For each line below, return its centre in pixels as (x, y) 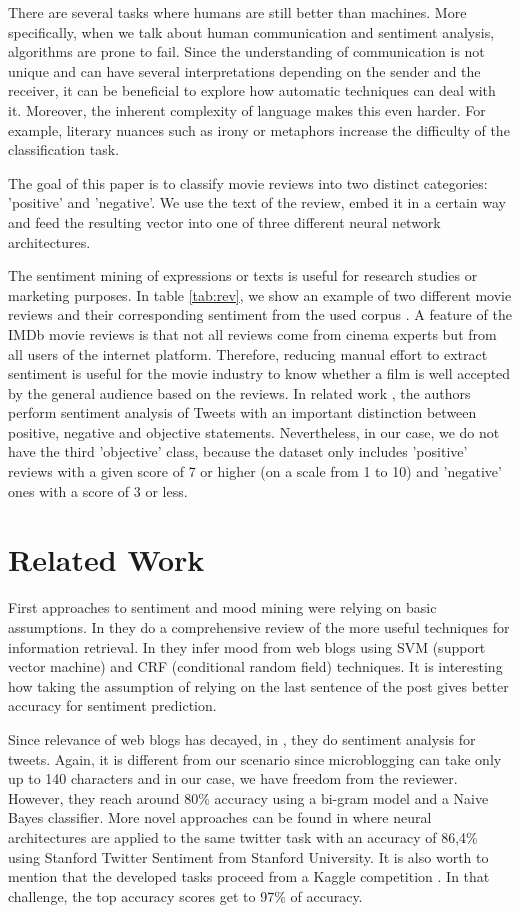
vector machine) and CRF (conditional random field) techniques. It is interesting (255, 666)
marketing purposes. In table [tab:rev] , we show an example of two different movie (260, 294)
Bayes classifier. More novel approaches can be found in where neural (220, 817)
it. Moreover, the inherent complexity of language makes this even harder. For (247, 109)
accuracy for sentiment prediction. (112, 705)
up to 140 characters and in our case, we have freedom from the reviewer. (233, 778)
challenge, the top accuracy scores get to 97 (141, 895)
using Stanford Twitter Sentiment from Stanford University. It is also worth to (248, 856)
